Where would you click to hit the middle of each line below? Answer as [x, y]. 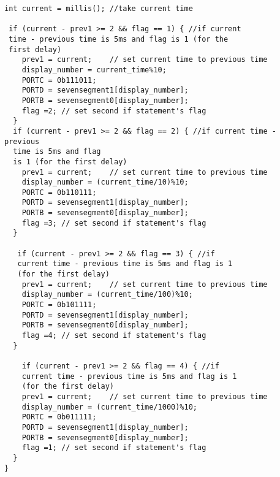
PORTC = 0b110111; [59, 192]
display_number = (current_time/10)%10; [105, 182]
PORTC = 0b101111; [59, 305]
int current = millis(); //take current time [99, 9]
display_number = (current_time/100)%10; [107, 295]
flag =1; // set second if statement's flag [114, 448]
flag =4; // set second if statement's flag [114, 335]
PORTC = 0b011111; [59, 417]
